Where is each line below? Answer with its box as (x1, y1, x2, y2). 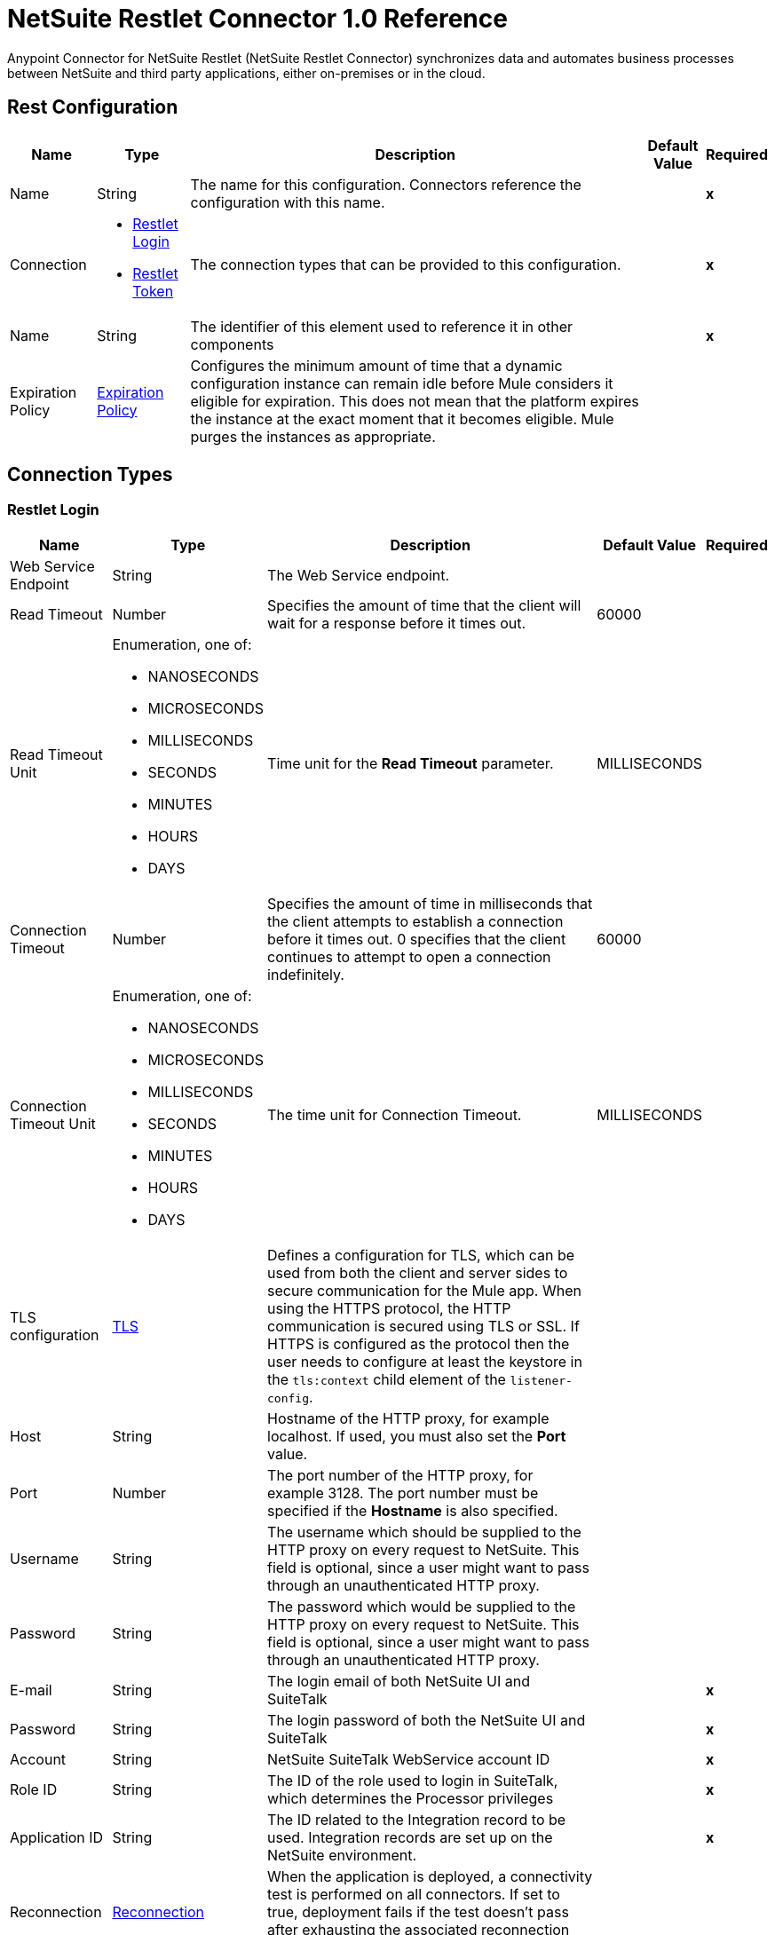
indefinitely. (267, 965, 344, 983)
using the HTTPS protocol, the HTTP (267, 1299, 511, 1317)
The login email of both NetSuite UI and (267, 1671, 531, 1690)
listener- (510, 1373, 573, 1387)
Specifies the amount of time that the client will (267, 596, 581, 614)
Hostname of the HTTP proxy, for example (267, 1409, 550, 1427)
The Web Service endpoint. (267, 565, 450, 584)
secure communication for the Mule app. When (267, 1281, 581, 1299)
